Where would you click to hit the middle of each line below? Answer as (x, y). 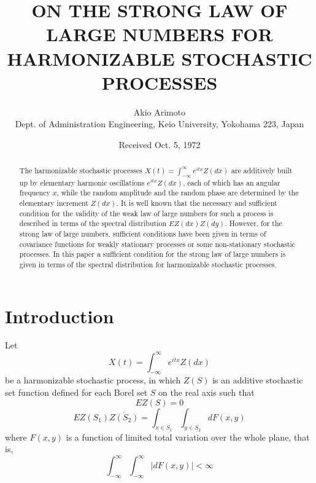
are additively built (262, 171)
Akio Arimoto (160, 112)
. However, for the (253, 223)
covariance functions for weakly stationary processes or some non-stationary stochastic (157, 244)
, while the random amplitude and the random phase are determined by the (178, 193)
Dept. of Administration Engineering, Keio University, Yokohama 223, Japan (160, 124)
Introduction (60, 316)
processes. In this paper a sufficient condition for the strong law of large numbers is (152, 254)
